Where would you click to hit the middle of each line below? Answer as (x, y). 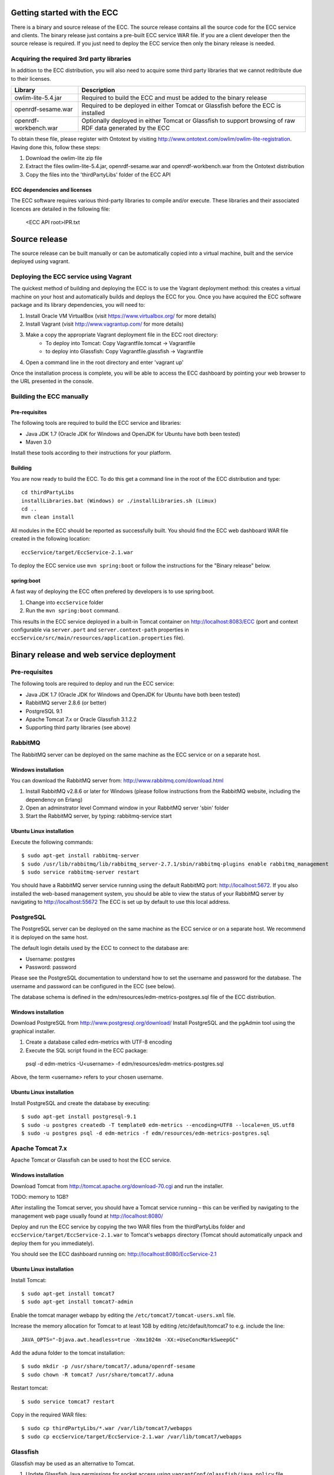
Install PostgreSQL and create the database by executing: (80, 1103)
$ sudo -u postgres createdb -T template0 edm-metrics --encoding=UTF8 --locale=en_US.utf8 (158, 1125)
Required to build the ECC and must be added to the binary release (174, 98)
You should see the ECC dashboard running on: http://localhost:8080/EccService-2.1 (114, 1254)
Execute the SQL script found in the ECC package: (87, 1050)
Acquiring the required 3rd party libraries (71, 59)
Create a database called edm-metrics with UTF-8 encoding (99, 1042)
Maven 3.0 (39, 442)
